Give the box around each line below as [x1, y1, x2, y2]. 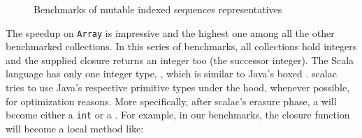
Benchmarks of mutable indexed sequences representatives [34, 2, 282, 16]
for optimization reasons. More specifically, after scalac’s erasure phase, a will [6, 93, 337, 108]
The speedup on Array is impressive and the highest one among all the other [6, 25, 335, 40]
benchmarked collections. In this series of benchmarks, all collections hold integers [6, 39, 357, 54]
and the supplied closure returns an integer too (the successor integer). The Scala [6, 52, 354, 67]
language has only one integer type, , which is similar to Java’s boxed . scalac [6, 66, 337, 81]
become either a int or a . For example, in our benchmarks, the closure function [6, 107, 350, 122]
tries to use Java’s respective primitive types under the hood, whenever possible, [6, 80, 350, 95]
